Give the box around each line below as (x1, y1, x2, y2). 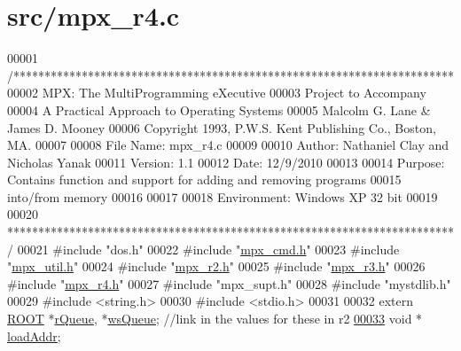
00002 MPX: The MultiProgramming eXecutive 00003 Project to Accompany (7, 83, 426, 102)
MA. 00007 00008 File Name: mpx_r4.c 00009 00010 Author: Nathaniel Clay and (7, 136, 449, 154)
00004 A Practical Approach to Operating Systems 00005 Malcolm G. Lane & (7, 100, 431, 119)
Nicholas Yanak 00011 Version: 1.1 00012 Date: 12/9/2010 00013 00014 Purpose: (7, 152, 445, 171)
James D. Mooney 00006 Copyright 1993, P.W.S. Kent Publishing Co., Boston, (7, 118, 436, 136)
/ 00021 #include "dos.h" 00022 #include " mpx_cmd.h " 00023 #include (7, 239, 400, 258)
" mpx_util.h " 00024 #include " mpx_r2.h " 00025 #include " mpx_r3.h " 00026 (7, 257, 426, 276)
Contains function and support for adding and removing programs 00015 (7, 170, 402, 189)
